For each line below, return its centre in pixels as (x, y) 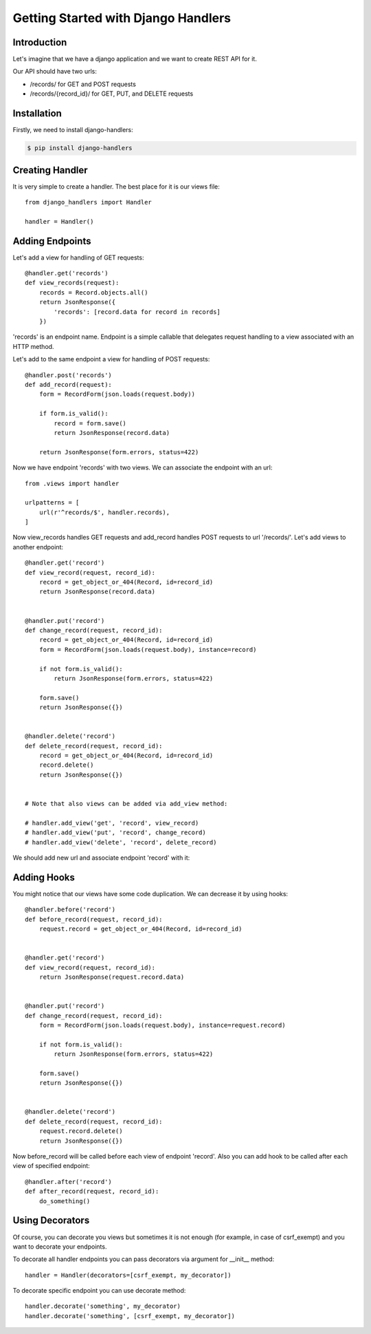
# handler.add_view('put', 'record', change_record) (115, 833)
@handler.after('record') (69, 1182)
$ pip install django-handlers (80, 148)
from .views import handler (72, 483)
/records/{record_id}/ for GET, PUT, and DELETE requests (112, 94)
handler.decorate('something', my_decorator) (103, 1306)
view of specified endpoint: (52, 1166)
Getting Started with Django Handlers (122, 18)
